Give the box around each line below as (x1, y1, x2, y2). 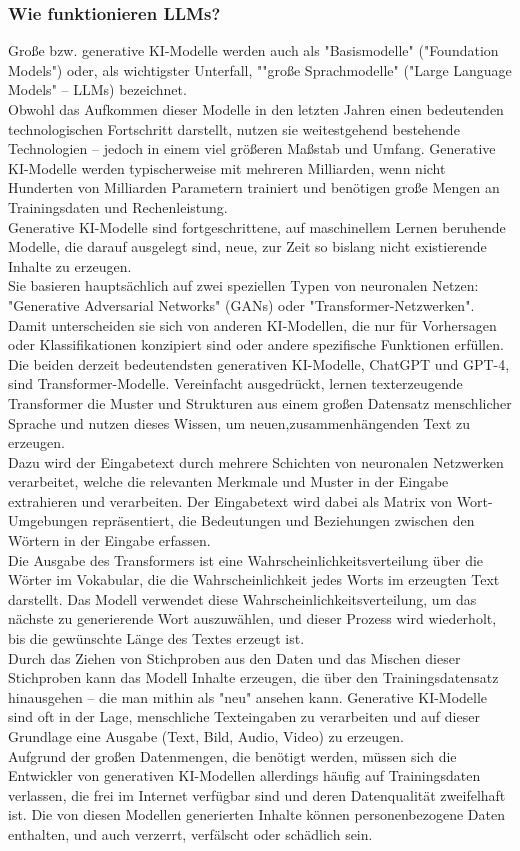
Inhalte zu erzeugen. (8, 255, 132, 276)
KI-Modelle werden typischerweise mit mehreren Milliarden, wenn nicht (8, 157, 446, 178)
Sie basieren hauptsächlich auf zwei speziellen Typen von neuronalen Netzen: (8, 275, 479, 296)
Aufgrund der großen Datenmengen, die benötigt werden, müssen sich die (8, 745, 457, 766)
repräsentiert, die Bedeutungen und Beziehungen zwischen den (92, 510, 475, 531)
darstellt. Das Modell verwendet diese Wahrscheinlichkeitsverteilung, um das (8, 588, 477, 609)
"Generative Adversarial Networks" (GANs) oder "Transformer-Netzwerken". (8, 294, 475, 315)
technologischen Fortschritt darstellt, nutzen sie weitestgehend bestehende (8, 118, 460, 139)
